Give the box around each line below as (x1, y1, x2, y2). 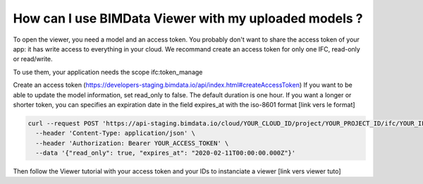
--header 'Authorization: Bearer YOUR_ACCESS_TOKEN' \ (35, 139, 229, 147)
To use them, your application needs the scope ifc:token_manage (13, 68, 203, 76)
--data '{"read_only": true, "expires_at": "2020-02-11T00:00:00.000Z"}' (35, 149, 296, 157)
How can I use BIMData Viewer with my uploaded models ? (13, 11, 363, 26)
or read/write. (13, 55, 53, 63)
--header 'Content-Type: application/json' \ (35, 129, 195, 137)
